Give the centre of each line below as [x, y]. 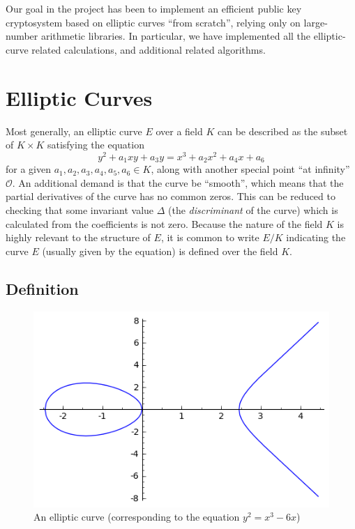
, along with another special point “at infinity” [250, 169]
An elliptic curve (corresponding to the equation [137, 517]
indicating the [316, 237]
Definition [42, 288]
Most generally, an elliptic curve [74, 131]
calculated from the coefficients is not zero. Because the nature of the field [164, 223]
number [22, 36]
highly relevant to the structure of [78, 237]
